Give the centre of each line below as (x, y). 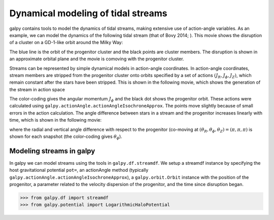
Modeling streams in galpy (52, 151)
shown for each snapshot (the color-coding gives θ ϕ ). (66, 137)
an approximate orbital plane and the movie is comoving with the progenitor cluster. (97, 59)
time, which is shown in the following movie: (56, 120)
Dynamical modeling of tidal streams (88, 13)
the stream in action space (37, 89)
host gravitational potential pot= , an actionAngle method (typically (79, 170)
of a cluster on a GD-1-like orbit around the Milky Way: (66, 43)
